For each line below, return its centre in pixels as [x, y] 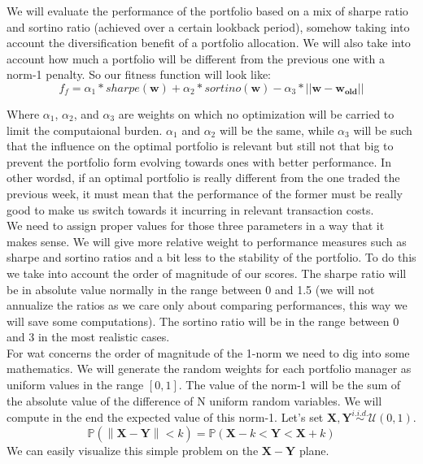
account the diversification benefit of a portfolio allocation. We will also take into [209, 43]
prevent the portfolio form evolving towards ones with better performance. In [199, 161]
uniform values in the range [75, 385]
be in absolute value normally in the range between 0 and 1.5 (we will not [191, 289]
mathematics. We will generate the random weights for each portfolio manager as [209, 369]
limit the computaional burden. [85, 130]
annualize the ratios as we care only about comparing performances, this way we [207, 305]
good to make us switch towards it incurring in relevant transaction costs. [190, 209]
